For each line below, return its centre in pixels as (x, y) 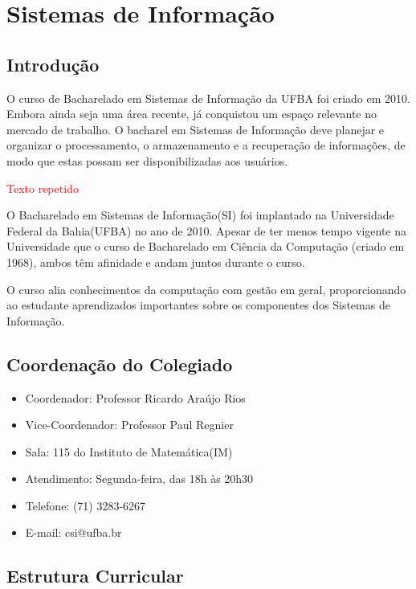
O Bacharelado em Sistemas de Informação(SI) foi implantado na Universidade (200, 215)
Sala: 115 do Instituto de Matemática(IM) (129, 451)
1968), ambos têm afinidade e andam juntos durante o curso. (156, 262)
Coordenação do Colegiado (120, 364)
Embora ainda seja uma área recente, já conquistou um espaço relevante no (192, 114)
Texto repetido (43, 188)
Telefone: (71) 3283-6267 (86, 505)
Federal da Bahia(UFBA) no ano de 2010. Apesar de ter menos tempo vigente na (207, 230)
